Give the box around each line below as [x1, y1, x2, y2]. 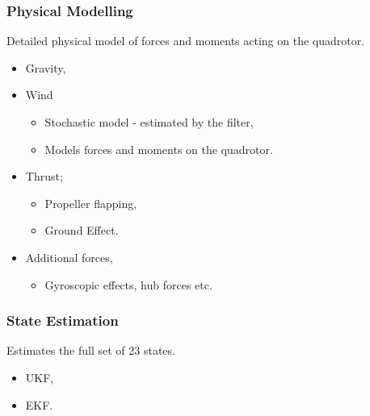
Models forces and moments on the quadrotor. [44, 140, 273, 157]
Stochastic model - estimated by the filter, [44, 114, 254, 130]
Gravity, [25, 59, 66, 76]
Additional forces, [25, 248, 113, 265]
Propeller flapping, [44, 194, 137, 211]
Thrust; [25, 168, 63, 185]
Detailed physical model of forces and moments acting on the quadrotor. [6, 32, 365, 49]
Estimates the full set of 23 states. [6, 342, 175, 359]
